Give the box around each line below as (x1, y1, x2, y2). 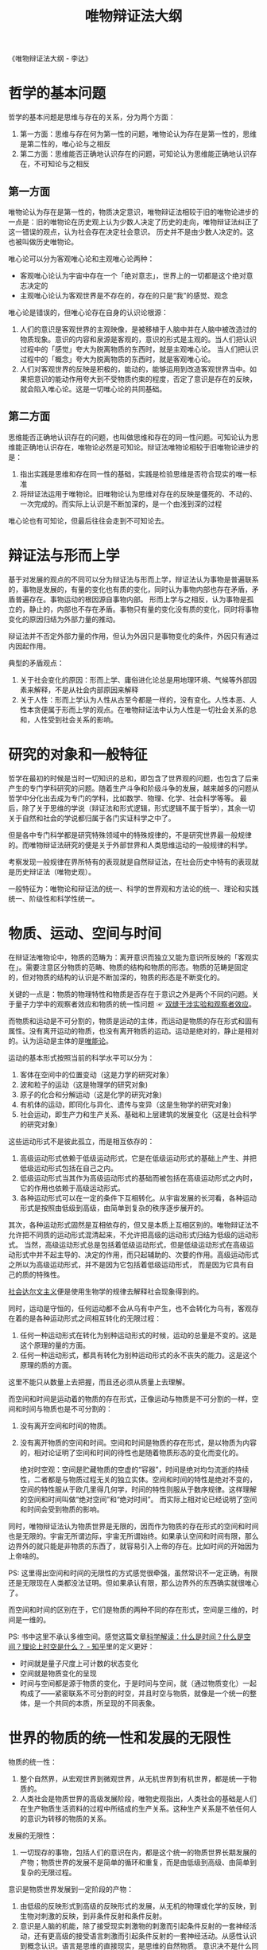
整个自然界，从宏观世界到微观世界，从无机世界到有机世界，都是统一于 (19, 1773, 250, 1783)
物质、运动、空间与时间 (8, 924, 162, 943)
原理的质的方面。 (19, 1360, 76, 1369)
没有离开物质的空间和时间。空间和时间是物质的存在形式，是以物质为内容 (19, 1438, 257, 1447)
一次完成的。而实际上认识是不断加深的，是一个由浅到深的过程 (19, 499, 222, 508)
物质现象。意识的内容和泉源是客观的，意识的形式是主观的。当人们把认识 (19, 334, 257, 344)
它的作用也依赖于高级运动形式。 (19, 1183, 125, 1193)
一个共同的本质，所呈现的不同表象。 (41, 1698, 160, 1707)
